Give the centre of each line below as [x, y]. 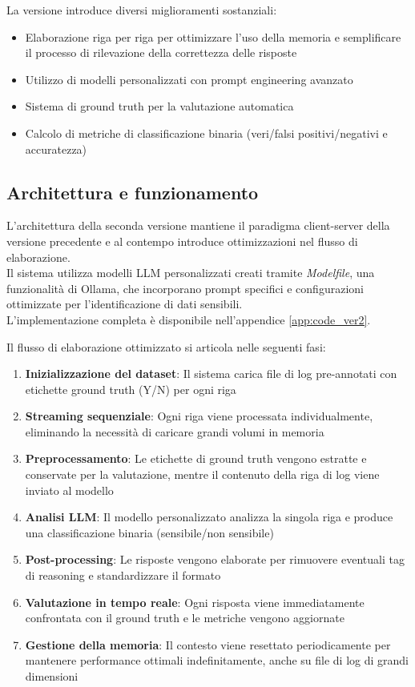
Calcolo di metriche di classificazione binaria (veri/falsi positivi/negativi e [206, 133]
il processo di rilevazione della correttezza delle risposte [161, 52]
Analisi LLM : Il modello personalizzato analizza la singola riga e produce [209, 517]
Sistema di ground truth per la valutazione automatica [159, 106]
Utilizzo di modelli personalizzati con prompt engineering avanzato [189, 79]
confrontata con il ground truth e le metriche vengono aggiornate [185, 618]
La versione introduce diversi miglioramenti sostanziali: [142, 10]
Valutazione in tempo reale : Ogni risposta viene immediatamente [195, 602]
